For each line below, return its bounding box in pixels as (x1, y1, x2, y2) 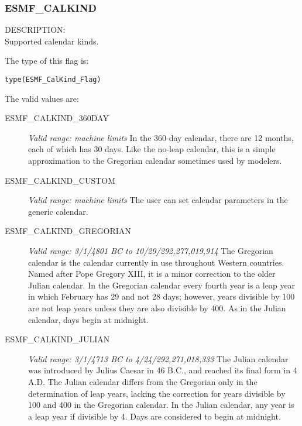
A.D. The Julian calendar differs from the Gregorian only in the (28, 375, 258, 387)
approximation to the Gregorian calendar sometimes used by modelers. (28, 154, 282, 167)
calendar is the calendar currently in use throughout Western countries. (28, 256, 284, 268)
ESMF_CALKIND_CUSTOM (5, 174, 116, 186)
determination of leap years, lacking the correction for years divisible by (28, 387, 286, 399)
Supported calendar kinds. (5, 35, 99, 47)
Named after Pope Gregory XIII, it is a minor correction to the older (28, 267, 276, 280)
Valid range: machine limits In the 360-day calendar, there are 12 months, (28, 131, 294, 143)
